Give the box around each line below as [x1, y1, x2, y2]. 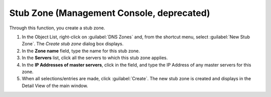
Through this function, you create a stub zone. [9, 25, 105, 31]
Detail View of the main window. [22, 83, 88, 89]
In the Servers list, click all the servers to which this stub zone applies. [22, 55, 168, 61]
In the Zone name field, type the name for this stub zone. [22, 48, 140, 54]
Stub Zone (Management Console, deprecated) [9, 7, 210, 18]
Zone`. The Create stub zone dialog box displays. [22, 41, 124, 47]
